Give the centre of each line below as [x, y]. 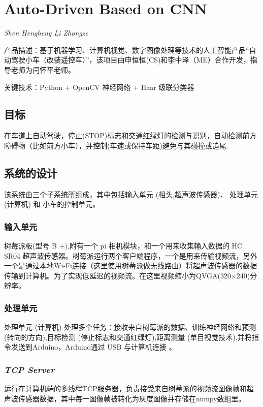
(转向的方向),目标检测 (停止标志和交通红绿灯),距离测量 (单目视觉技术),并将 [128, 337]
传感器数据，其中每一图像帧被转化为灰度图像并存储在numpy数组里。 [132, 398]
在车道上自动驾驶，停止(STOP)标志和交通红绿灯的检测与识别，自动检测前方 [130, 135]
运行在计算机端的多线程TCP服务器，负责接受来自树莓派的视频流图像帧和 [125, 388]
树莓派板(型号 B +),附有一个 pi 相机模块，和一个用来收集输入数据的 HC [123, 246]
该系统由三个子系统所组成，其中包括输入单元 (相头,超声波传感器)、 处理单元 [131, 194]
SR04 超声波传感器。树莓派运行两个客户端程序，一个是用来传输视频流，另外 [131, 255]
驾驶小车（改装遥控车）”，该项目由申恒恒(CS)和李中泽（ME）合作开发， [130, 60]
